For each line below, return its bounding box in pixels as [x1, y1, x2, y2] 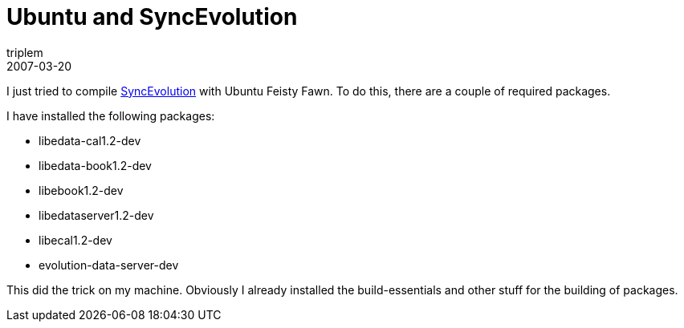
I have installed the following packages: [6, 108, 215, 123]
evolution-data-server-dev [39, 257, 179, 272]
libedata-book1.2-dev [39, 158, 152, 172]
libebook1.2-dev [39, 183, 124, 197]
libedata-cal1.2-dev [39, 133, 141, 148]
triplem [6, 45, 43, 59]
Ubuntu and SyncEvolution [6, 3, 298, 30]
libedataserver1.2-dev [39, 208, 154, 222]
